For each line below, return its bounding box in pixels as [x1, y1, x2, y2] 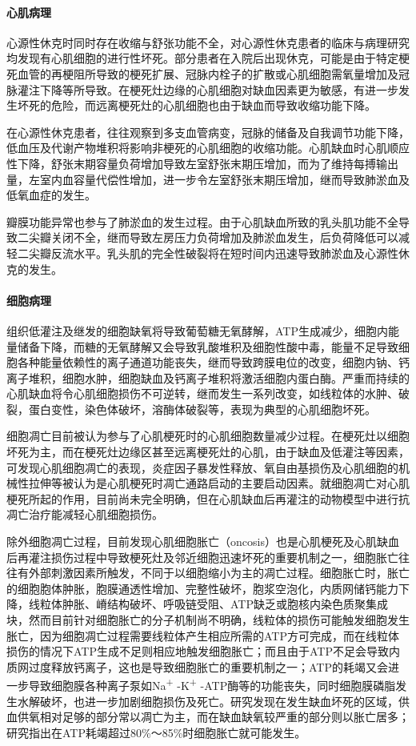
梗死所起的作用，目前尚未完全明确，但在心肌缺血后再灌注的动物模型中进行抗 [6, 490, 410, 507]
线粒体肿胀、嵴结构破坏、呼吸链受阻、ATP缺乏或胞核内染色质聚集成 [28, 596, 388, 612]
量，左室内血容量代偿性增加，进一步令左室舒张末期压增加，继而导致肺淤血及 [6, 170, 410, 187]
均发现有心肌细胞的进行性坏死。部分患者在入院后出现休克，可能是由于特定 [6, 50, 398, 66]
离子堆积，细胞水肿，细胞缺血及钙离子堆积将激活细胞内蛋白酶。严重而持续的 [6, 369, 410, 386]
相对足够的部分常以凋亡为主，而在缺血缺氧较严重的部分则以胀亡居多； [39, 708, 410, 725]
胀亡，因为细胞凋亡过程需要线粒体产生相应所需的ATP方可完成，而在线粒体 [6, 627, 399, 644]
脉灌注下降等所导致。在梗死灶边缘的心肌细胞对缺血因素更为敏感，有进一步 [6, 81, 398, 98]
